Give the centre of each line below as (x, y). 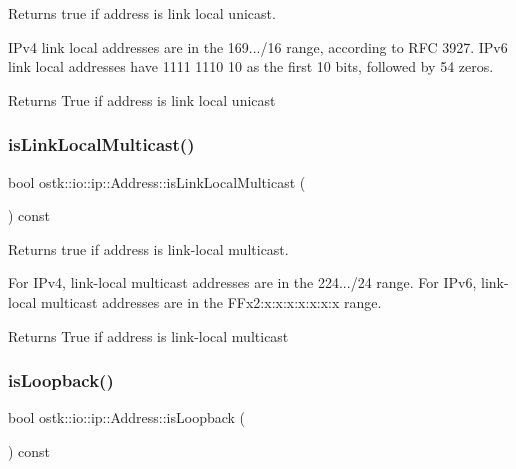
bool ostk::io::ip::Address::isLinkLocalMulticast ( (157, 181)
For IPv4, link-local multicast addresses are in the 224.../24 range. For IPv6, (242, 282)
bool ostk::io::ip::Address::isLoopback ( (127, 417)
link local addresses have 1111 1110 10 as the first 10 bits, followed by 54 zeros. (251, 66)
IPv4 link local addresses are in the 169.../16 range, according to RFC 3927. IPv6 (258, 46)
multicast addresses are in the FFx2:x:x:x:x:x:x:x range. (211, 301)
